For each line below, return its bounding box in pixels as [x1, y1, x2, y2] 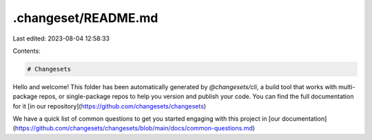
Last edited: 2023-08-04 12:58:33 [12, 34, 110, 43]
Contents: [12, 47, 41, 55]
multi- [338, 82, 355, 91]
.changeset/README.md [12, 10, 158, 25]
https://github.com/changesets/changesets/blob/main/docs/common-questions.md [14, 124, 253, 132]
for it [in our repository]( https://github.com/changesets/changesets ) [12, 102, 207, 110]
